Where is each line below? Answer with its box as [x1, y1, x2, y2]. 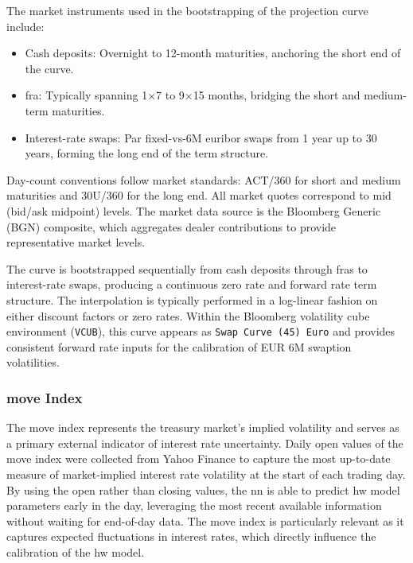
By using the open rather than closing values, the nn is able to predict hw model [6, 481, 400, 498]
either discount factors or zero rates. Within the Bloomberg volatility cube [6, 307, 370, 324]
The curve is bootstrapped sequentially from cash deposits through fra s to [6, 260, 368, 277]
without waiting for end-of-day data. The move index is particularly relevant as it [6, 512, 404, 529]
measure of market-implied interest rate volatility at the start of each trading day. [6, 465, 406, 482]
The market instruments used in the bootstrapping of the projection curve [6, 2, 368, 18]
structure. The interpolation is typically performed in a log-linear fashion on [6, 291, 378, 308]
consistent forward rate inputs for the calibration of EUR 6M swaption [6, 338, 352, 355]
